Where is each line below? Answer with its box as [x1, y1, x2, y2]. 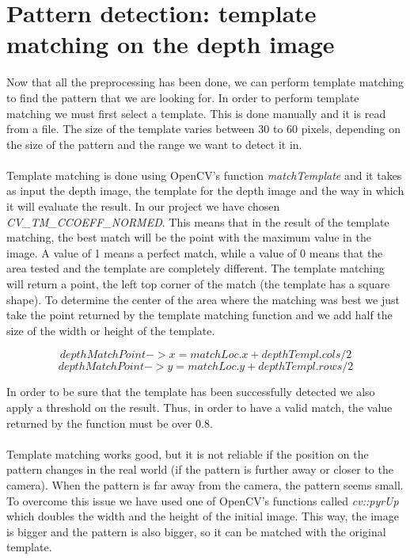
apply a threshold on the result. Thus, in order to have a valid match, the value [6, 399, 393, 415]
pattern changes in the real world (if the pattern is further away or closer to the [6, 461, 393, 478]
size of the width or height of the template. [6, 322, 215, 338]
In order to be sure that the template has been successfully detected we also [6, 383, 375, 400]
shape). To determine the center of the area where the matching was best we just [6, 291, 400, 307]
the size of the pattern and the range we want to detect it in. [6, 135, 302, 152]
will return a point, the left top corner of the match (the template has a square [6, 276, 390, 292]
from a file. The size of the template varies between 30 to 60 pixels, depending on [6, 120, 401, 137]
